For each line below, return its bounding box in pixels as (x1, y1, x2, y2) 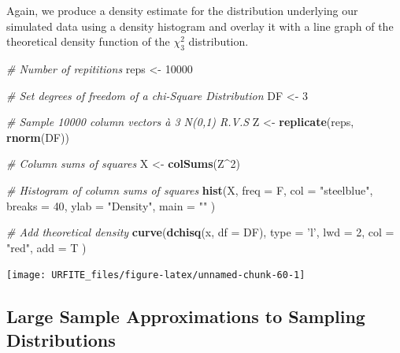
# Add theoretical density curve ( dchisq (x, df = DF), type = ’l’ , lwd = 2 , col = (6, 224, 394, 240)
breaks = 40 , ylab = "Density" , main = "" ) (6, 197, 216, 214)
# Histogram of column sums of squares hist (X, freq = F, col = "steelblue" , (6, 181, 373, 198)
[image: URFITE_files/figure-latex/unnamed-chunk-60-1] (6, 269, 306, 281)
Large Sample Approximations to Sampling (6, 304, 365, 329)
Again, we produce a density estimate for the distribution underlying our (6, 2, 358, 18)
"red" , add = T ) (6, 239, 87, 255)
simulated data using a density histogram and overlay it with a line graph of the (6, 17, 394, 34)
